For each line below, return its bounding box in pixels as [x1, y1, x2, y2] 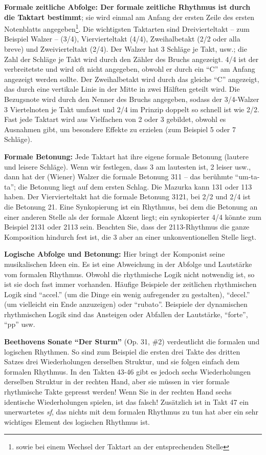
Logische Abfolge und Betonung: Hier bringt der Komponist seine [4, 249, 225, 259]
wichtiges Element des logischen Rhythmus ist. [4, 416, 150, 427]
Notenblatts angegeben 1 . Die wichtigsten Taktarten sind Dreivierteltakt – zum [4, 22, 250, 34]
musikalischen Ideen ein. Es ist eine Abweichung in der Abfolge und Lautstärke [4, 258, 252, 269]
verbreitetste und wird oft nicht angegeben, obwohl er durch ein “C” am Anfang [4, 64, 255, 74]
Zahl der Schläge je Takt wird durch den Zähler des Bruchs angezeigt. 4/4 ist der [4, 53, 259, 64]
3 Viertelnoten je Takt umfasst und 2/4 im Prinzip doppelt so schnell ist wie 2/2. [4, 104, 259, 114]
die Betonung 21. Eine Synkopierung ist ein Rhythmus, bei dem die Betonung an [4, 201, 258, 212]
